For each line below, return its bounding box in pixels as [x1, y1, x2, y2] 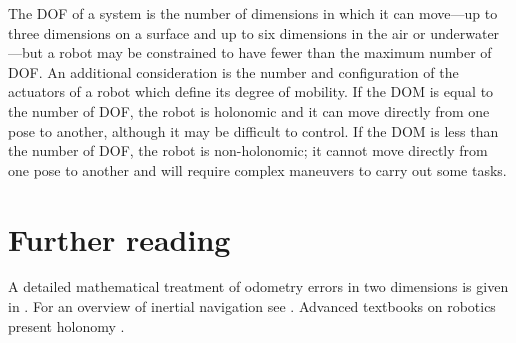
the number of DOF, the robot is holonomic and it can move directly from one [8, 100, 490, 121]
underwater [430, 22, 500, 43]
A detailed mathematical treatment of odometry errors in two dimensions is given [8, 276, 509, 297]
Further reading [8, 218, 231, 259]
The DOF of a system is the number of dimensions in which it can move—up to [8, 3, 498, 23]
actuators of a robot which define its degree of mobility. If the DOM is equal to [8, 81, 494, 102]
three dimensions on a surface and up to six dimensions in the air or [8, 22, 426, 43]
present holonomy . [8, 315, 125, 336]
